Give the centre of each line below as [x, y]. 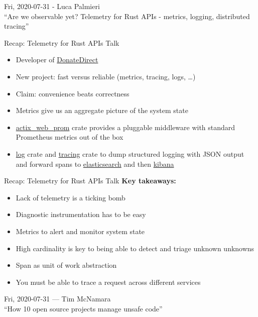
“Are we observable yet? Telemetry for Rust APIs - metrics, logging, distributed [127, 16]
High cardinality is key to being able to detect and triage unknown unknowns [135, 248]
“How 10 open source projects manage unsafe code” [83, 308]
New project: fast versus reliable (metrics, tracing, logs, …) [106, 76]
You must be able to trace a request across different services [108, 282]
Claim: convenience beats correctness [73, 93]
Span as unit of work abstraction [66, 265]
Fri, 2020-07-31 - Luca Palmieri [52, 6]
